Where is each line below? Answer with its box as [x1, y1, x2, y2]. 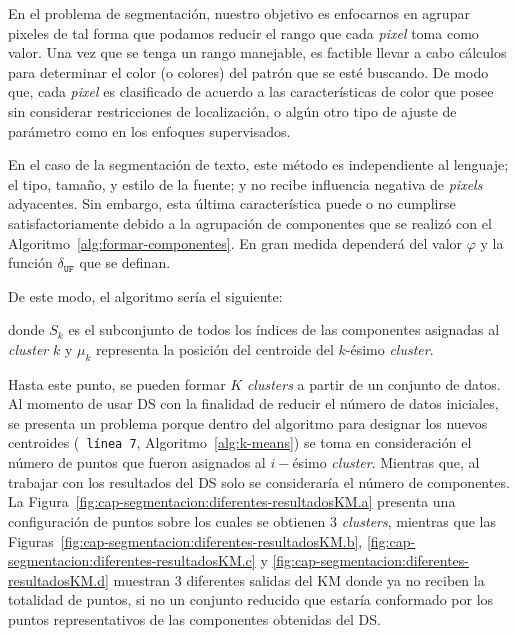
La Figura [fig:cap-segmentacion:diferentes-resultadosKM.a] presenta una [8, 491, 456, 512]
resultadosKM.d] [8, 569, 109, 590]
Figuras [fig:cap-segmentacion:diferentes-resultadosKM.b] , [8, 530, 363, 551]
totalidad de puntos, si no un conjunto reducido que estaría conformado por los [8, 589, 494, 610]
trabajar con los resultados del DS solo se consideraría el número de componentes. [8, 471, 510, 492]
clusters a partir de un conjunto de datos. [246, 373, 501, 394]
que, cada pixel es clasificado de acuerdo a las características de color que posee [8, 81, 494, 102]
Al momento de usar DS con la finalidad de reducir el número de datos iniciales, [8, 393, 499, 414]
